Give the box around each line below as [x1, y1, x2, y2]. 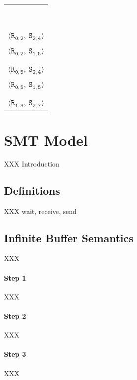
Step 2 [4, 310, 26, 321]
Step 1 [4, 272, 26, 283]
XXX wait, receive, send [4, 206, 77, 216]
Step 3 [4, 349, 26, 359]
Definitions [4, 182, 60, 198]
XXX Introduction [4, 158, 59, 169]
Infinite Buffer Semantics [4, 230, 134, 245]
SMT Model [4, 129, 88, 150]
